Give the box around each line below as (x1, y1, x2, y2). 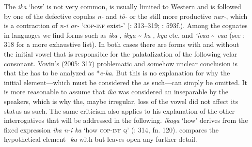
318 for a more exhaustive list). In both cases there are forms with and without (4, 39, 239, 49)
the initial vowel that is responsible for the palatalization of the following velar (4, 48, 237, 59)
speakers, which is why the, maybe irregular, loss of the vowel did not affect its (4, 96, 238, 106)
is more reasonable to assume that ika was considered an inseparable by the (4, 87, 229, 97)
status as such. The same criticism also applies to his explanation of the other (4, 105, 235, 116)
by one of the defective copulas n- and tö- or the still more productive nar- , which (4, 11, 248, 21)
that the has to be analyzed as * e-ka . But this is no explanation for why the (4, 68, 230, 78)
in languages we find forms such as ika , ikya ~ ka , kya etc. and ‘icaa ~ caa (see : (4, 29, 245, 40)
